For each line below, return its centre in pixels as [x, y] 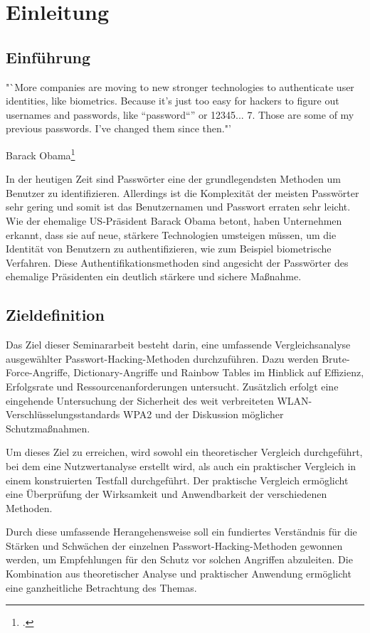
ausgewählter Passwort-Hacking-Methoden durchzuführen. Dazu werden [162, 358]
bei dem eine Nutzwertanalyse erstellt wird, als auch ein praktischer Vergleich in [181, 466]
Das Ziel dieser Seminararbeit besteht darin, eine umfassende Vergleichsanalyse [178, 345]
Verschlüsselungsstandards [63, 414]
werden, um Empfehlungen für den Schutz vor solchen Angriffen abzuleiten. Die [179, 559]
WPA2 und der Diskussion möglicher [203, 414]
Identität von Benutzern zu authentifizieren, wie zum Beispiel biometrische [169, 249]
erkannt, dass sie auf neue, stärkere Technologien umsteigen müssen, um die [171, 234]
